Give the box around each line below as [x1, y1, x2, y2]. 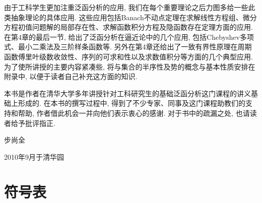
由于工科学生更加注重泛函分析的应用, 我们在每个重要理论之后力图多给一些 [4, 2, 248, 12]
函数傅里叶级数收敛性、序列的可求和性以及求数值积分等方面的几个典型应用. [4, 51, 253, 61]
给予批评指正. [11, 117, 55, 128]
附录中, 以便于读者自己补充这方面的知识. [4, 71, 138, 82]
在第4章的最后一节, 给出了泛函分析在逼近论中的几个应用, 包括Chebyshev [4, 31, 240, 42]
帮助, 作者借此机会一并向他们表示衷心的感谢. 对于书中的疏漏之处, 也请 [18, 107, 250, 118]
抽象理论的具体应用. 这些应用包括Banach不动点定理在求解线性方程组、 [11, 12, 243, 22]
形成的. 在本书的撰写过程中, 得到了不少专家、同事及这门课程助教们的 [18, 98, 246, 108]
